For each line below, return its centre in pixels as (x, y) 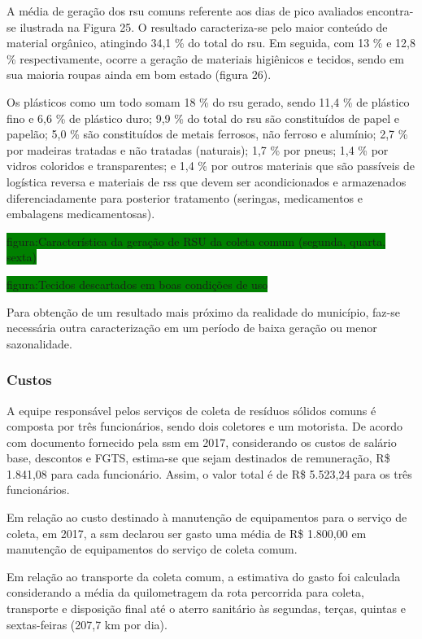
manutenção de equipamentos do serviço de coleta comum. (152, 549)
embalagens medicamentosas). (81, 214)
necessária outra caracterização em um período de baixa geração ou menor (192, 328)
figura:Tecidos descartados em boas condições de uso (137, 284)
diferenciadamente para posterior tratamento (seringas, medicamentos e (185, 197)
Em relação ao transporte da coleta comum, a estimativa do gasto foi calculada (204, 576)
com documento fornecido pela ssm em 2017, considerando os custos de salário (202, 442)
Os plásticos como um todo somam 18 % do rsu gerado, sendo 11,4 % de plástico (208, 101)
